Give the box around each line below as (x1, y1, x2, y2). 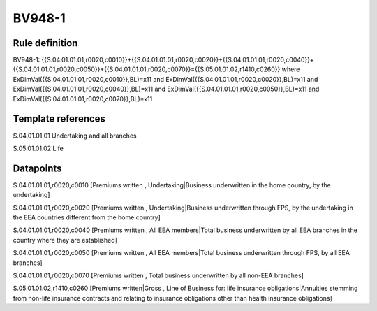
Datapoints (13, 162, 62, 174)
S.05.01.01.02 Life (13, 144, 64, 152)
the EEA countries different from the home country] (13, 213, 161, 222)
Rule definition (13, 37, 78, 49)
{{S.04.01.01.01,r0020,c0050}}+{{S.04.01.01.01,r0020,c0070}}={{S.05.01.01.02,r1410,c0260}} (13, 65, 281, 73)
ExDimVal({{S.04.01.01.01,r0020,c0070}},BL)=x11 (13, 94, 153, 103)
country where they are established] (13, 236, 118, 244)
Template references (13, 113, 106, 125)
